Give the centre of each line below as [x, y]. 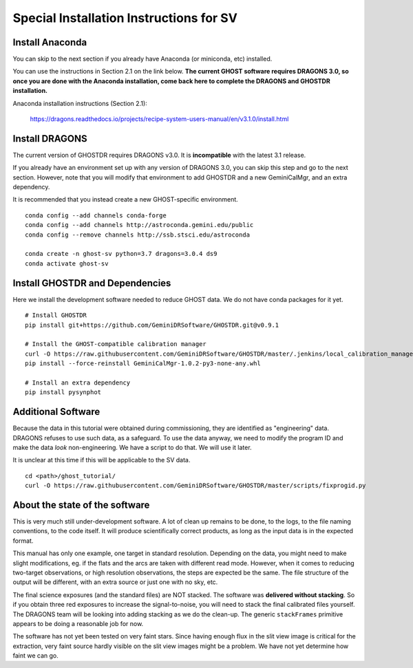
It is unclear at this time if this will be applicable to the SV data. [102, 460]
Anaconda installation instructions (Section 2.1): [80, 103]
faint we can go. [35, 656]
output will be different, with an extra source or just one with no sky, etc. [115, 582]
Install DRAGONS [50, 139]
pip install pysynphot [63, 392]
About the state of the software [81, 505]
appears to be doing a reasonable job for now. [78, 623]
